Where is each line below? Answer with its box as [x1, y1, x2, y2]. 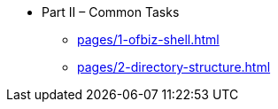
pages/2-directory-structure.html [77, 59, 271, 74]
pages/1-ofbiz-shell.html [77, 32, 220, 47]
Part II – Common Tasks [42, 4, 180, 19]
